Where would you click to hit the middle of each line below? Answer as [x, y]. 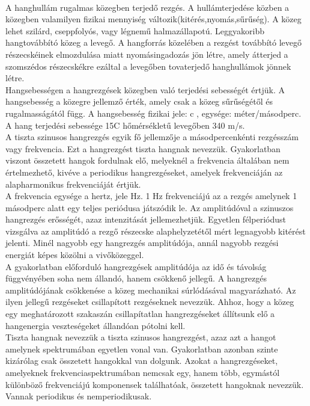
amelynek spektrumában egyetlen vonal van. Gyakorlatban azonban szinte [142, 349]
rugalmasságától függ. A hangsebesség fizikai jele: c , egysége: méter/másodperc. [153, 113]
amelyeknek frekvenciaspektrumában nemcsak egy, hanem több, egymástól [143, 372]
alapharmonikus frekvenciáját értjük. [73, 184]
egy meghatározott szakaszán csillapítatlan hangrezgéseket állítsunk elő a [140, 314]
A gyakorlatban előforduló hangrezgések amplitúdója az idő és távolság [136, 266]
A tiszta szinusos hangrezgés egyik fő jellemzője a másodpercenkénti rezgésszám [152, 137]
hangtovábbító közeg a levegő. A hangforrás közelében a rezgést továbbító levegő [153, 42]
